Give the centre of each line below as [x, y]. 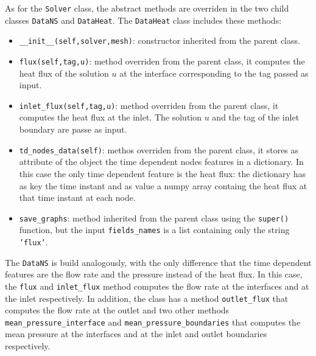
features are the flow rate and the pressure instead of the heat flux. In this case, [154, 274]
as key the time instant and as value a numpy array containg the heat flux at [163, 185]
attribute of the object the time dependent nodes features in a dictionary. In [161, 162]
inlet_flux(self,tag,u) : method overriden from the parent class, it [149, 105]
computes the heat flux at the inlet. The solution [111, 117]
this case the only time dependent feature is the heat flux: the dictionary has [162, 173]
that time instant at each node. [77, 197]
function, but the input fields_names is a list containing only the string [154, 230]
